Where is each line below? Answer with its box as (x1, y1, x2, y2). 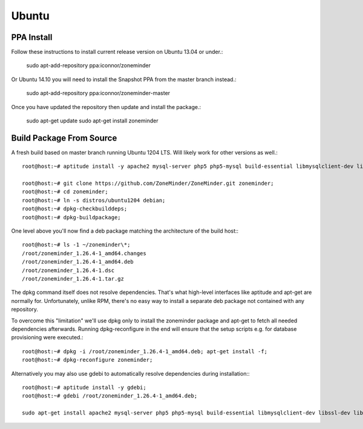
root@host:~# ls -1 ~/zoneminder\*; (22, 241, 131, 248)
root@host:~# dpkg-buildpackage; (22, 214, 121, 221)
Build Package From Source (11, 133, 117, 143)
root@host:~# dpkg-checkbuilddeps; (22, 205, 128, 212)
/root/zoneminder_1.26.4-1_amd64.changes (22, 250, 146, 257)
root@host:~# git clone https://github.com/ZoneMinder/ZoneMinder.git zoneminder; (22, 180, 274, 187)
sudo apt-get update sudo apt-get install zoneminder (26, 117, 159, 124)
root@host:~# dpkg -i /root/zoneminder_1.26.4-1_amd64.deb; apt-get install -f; (22, 348, 268, 354)
